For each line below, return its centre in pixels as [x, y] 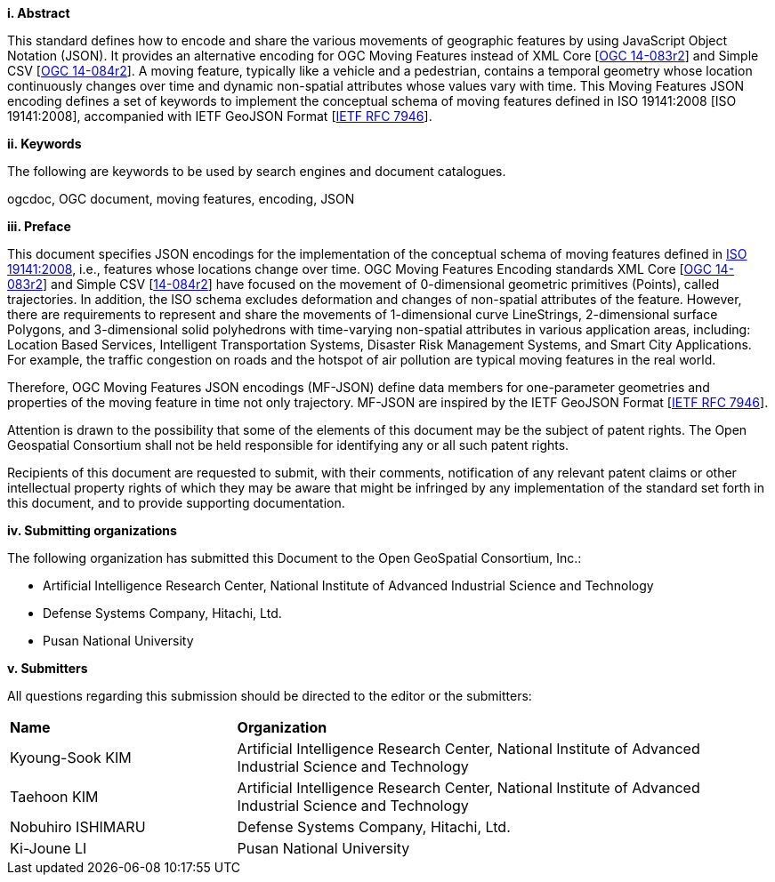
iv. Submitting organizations [92, 530]
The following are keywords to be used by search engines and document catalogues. [257, 171]
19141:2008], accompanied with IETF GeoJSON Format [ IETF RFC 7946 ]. [220, 116]
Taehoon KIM [54, 797]
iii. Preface [39, 226]
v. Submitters [48, 668]
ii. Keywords [44, 144]
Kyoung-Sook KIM [71, 758]
